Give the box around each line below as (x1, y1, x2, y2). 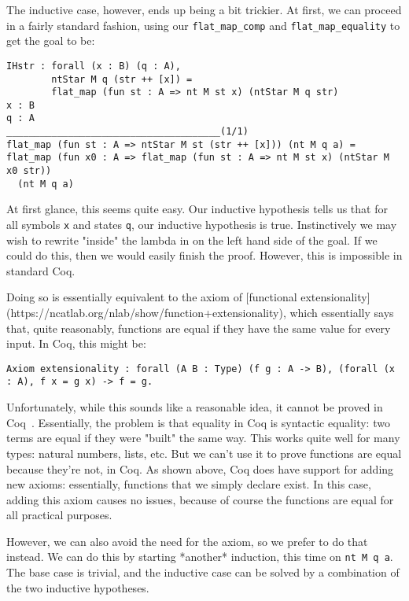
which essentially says (289, 304, 394, 321)
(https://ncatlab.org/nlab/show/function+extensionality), (6, 304, 286, 321)
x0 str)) (6, 165, 52, 177)
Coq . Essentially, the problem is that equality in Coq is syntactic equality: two (6, 414, 390, 430)
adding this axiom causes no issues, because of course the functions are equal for (6, 491, 394, 507)
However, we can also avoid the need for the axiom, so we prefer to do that (6, 533, 368, 549)
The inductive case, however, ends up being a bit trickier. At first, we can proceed (6, 2, 402, 17)
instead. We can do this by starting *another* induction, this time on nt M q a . (6, 548, 393, 565)
